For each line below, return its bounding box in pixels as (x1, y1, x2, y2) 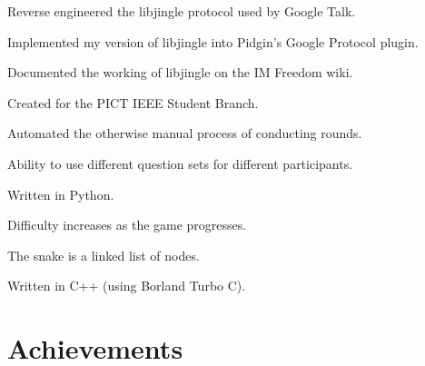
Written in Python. (7, 184, 114, 203)
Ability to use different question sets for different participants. (7, 153, 353, 173)
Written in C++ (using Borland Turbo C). (7, 276, 246, 295)
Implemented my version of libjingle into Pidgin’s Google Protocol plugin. (7, 32, 419, 51)
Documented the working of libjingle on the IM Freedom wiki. (7, 63, 353, 82)
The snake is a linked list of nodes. (7, 245, 200, 264)
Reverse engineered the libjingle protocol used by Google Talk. (7, 2, 356, 20)
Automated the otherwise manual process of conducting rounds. (7, 124, 362, 143)
